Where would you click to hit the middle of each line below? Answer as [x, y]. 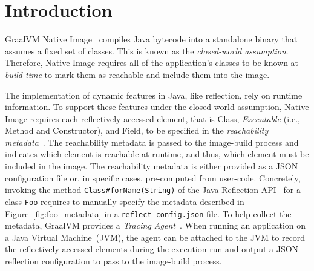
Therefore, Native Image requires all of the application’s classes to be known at [152, 63]
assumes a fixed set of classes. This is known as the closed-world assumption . [147, 51]
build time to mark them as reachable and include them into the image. [137, 74]
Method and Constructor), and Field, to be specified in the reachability [137, 130]
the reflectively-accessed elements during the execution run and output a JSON [152, 249]
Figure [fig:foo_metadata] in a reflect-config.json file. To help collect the [148, 213]
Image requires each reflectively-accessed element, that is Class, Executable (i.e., [152, 118]
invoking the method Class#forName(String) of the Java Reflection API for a [153, 190]
